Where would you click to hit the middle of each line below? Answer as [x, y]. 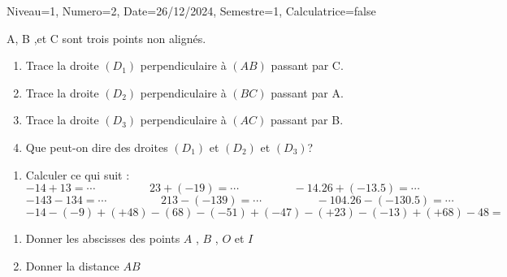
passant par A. [307, 92]
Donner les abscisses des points [103, 238]
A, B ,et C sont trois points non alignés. [106, 38]
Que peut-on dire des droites [97, 147]
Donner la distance [72, 265]
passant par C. [307, 65]
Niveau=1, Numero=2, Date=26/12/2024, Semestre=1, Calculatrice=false [191, 11]
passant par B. [307, 120]
